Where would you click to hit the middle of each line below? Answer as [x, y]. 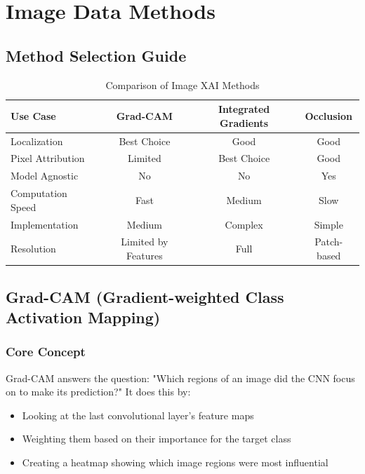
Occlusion [329, 115]
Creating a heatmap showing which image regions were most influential [175, 462]
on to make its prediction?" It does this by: [98, 392]
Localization [37, 141]
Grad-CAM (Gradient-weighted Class [145, 296]
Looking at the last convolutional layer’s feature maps [138, 415]
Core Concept [46, 352]
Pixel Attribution [48, 158]
